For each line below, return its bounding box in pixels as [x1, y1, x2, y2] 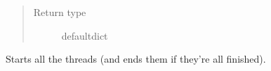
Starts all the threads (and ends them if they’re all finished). [6, 52, 266, 66]
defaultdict [61, 28, 108, 42]
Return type [33, 5, 86, 19]
